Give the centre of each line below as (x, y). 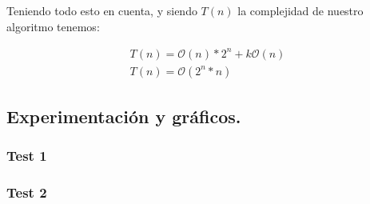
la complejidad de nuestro (300, 10)
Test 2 (27, 192)
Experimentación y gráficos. (124, 116)
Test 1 (27, 156)
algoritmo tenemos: (53, 26)
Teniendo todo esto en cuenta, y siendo (102, 10)
